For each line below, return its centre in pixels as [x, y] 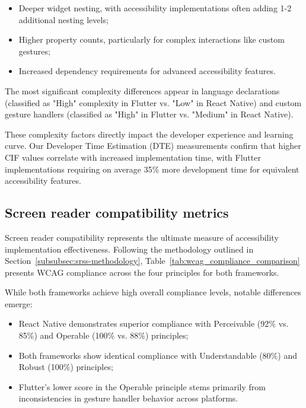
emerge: [19, 303]
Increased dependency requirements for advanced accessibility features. [147, 71]
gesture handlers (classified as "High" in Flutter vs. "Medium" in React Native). [149, 114]
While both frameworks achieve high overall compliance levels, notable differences [153, 292]
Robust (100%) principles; [66, 367]
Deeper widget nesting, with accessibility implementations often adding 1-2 [155, 8]
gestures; [34, 51]
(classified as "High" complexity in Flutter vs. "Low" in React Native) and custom [153, 102]
